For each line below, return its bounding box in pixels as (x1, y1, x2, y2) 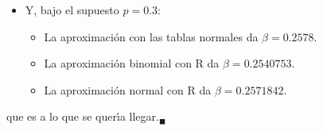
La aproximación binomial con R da (44, 55, 220, 71)
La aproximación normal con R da (44, 81, 212, 98)
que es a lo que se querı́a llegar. (6, 108, 159, 125)
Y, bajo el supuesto (25, 2, 119, 17)
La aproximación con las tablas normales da (44, 28, 259, 44)
